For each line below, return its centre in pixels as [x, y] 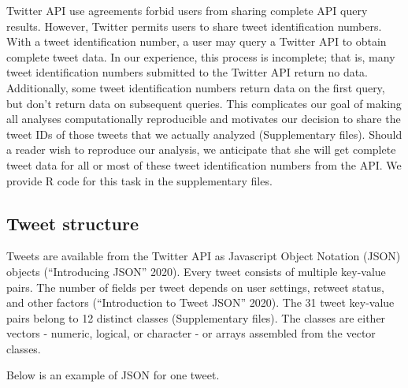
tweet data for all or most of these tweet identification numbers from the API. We [204, 164]
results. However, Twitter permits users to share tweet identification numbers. [194, 26]
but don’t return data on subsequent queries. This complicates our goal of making [204, 103]
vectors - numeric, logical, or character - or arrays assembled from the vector [191, 333]
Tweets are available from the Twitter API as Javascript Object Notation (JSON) [204, 256]
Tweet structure [72, 223]
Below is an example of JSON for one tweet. [113, 375]
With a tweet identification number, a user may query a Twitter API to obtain [197, 41]
